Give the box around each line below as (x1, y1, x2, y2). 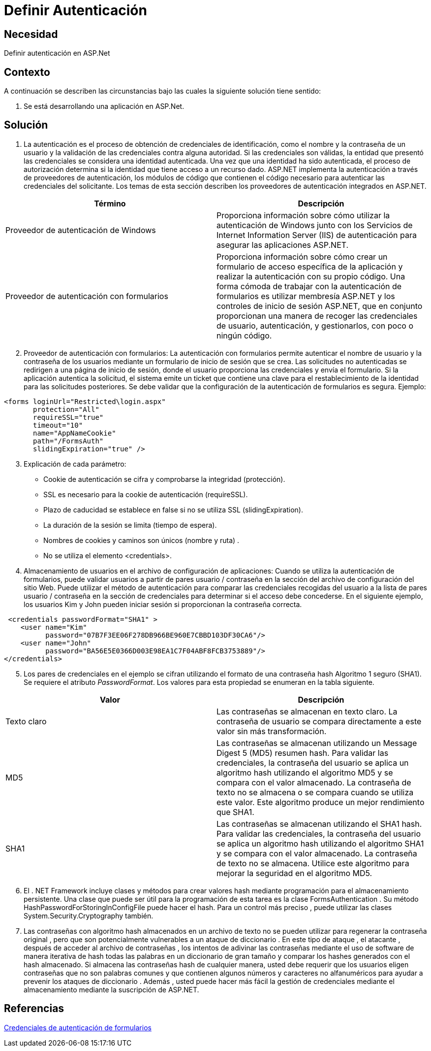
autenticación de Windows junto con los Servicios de (216, 220, 413, 230)
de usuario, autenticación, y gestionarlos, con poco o (216, 320, 414, 331)
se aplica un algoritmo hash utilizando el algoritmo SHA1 (216, 838, 424, 848)
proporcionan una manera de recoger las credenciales (216, 310, 418, 321)
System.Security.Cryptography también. (24, 911, 154, 920)
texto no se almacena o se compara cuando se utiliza (216, 787, 414, 797)
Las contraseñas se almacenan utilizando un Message (216, 738, 417, 748)
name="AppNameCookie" (33, 429, 116, 437)
